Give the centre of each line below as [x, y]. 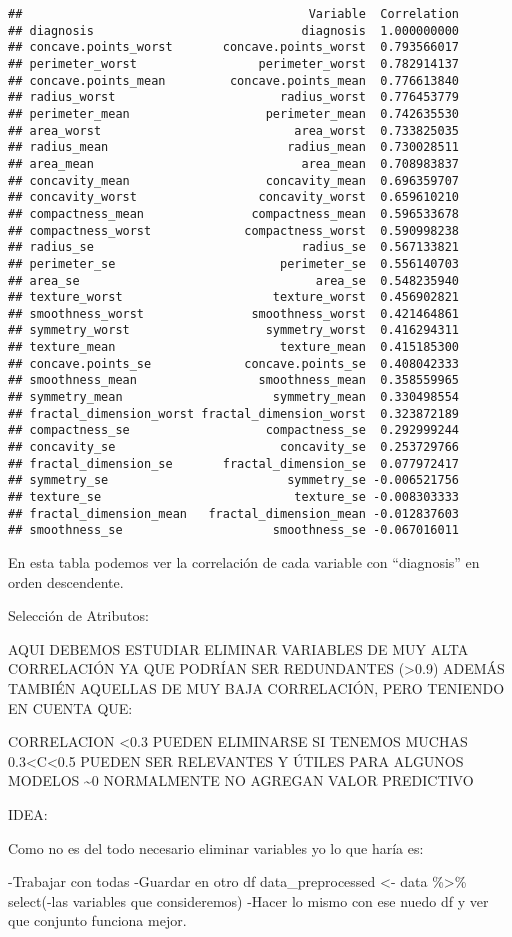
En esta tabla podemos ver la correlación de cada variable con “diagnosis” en [244, 562]
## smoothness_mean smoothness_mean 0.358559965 [234, 380]
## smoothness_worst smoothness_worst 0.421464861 [234, 313]
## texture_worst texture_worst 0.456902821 [234, 297]
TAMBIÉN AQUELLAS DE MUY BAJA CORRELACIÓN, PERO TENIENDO [256, 687]
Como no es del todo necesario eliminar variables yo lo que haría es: [216, 847]
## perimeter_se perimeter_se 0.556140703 [234, 263]
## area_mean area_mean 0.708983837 [234, 163]
